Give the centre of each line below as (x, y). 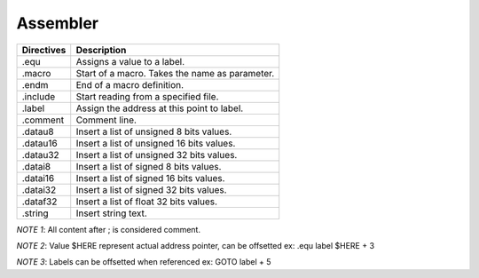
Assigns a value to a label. (130, 61)
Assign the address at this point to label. (160, 108)
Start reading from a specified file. (147, 96)
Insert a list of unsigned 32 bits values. (157, 155)
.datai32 (39, 189)
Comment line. (106, 120)
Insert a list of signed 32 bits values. (151, 189)
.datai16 (38, 178)
